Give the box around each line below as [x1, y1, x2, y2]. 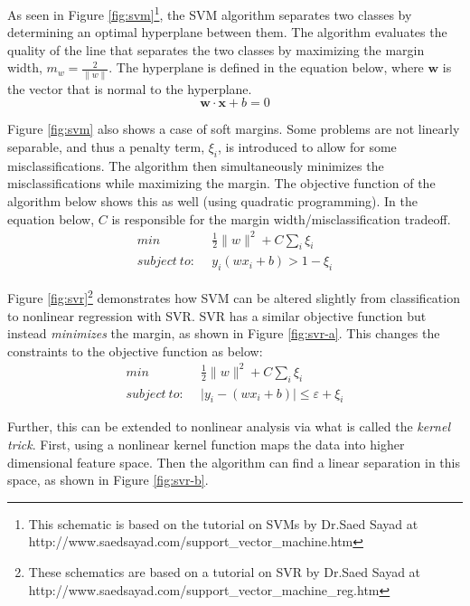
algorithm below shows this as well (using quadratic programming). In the [7, 191, 418, 210]
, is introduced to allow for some [218, 137, 397, 156]
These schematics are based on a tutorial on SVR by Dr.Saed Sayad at [28, 563, 421, 582]
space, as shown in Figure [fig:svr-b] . [7, 470, 209, 489]
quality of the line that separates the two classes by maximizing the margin [7, 40, 425, 59]
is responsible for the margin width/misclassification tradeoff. [111, 209, 451, 228]
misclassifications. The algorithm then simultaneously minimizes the [7, 156, 384, 175]
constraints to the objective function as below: [7, 341, 263, 360]
